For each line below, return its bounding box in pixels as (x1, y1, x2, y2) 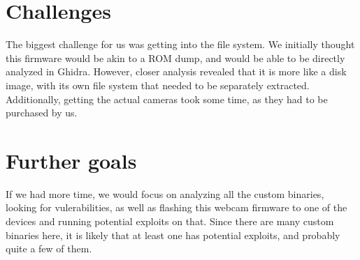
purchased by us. (6, 105, 78, 120)
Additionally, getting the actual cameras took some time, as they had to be (6, 91, 328, 106)
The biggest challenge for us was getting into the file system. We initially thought (6, 37, 355, 52)
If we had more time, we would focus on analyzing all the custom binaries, (6, 186, 324, 201)
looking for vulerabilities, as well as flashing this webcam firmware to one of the (6, 200, 347, 215)
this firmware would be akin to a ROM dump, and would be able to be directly (6, 50, 345, 65)
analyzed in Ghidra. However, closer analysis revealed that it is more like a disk (6, 64, 347, 79)
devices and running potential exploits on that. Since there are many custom (6, 214, 334, 228)
